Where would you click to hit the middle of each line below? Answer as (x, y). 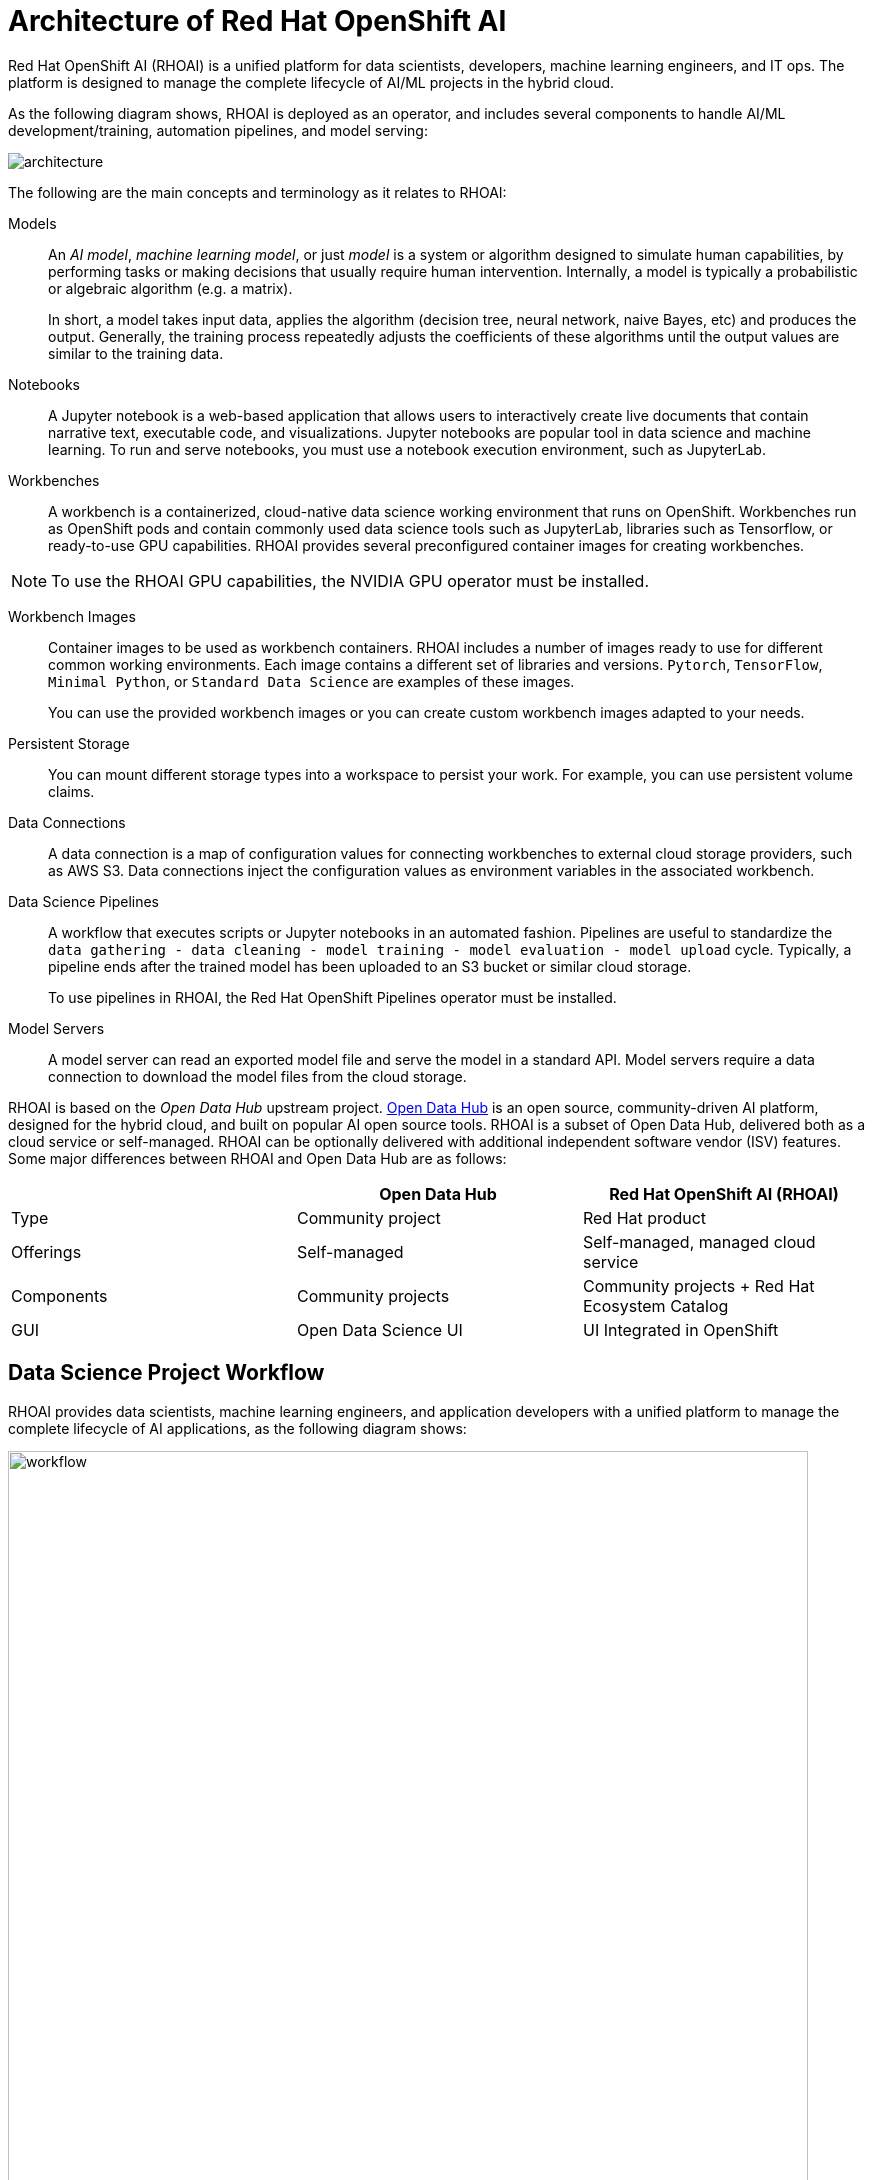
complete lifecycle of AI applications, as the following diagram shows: (237, 1428)
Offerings (46, 1251)
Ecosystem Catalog (655, 1305)
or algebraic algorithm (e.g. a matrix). (170, 288)
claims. (71, 791)
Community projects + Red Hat (698, 1285)
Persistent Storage (69, 743)
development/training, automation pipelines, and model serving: (218, 130)
